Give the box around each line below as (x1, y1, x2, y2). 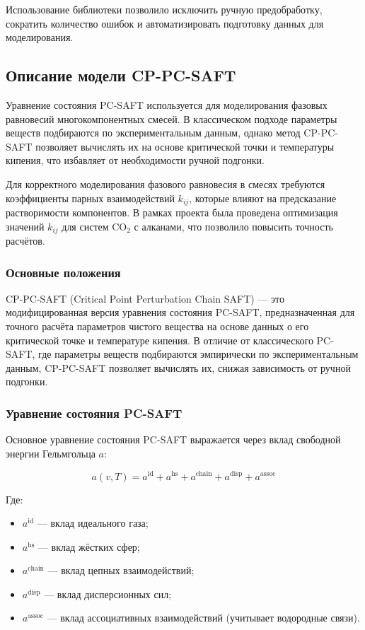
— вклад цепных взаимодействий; (47, 563, 195, 578)
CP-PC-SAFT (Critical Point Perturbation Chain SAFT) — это (6, 291, 284, 305)
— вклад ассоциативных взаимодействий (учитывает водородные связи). (47, 610, 360, 625)
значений (6, 218, 45, 233)
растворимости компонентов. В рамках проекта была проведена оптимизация (6, 205, 338, 219)
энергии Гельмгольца (6, 445, 95, 460)
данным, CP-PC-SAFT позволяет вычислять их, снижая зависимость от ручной (6, 360, 351, 375)
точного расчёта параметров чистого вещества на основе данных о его (6, 319, 309, 334)
